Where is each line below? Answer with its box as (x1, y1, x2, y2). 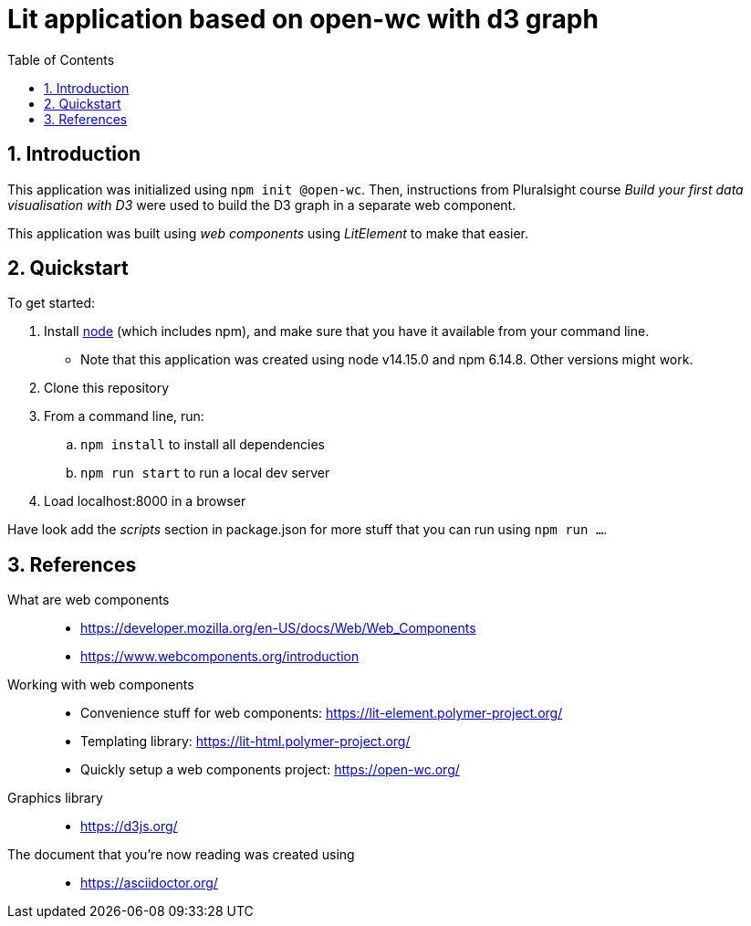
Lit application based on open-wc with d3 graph (7, 4, 599, 35)
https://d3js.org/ (80, 818, 178, 835)
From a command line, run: (44, 408, 204, 425)
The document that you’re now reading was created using (7, 847, 355, 863)
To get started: (7, 295, 96, 311)
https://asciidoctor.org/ (80, 875, 218, 891)
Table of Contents (7, 51, 115, 68)
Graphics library (7, 790, 103, 806)
